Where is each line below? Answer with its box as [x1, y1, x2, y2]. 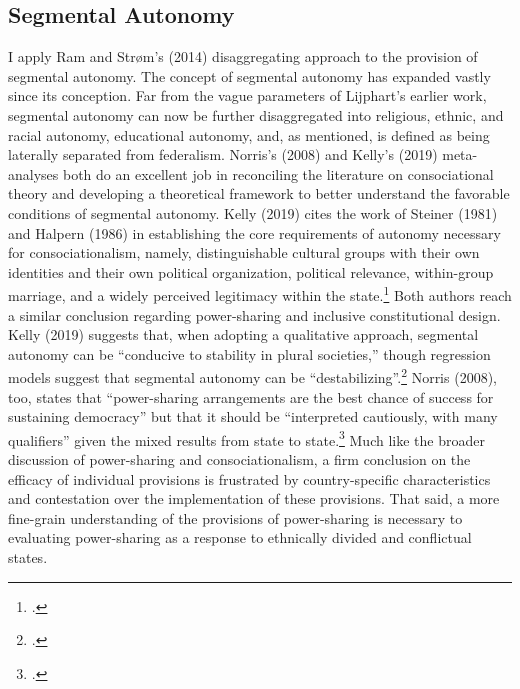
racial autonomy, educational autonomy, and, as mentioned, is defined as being [8, 124, 490, 145]
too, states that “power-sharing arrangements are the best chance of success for [8, 386, 494, 407]
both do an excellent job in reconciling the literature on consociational [62, 163, 494, 184]
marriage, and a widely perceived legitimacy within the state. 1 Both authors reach [8, 282, 512, 305]
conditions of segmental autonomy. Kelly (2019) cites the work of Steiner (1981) [8, 202, 498, 223]
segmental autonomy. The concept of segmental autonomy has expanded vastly [8, 65, 491, 86]
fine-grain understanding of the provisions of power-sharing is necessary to [8, 507, 463, 528]
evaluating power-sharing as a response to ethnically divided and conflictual [8, 527, 472, 548]
